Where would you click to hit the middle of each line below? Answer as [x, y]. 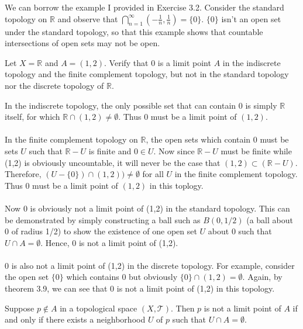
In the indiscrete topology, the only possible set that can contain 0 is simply [141, 105]
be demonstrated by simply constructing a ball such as [103, 219]
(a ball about [270, 219]
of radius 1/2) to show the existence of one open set [104, 231]
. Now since [174, 150]
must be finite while [256, 150]
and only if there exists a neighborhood [75, 319]
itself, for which [32, 117]
